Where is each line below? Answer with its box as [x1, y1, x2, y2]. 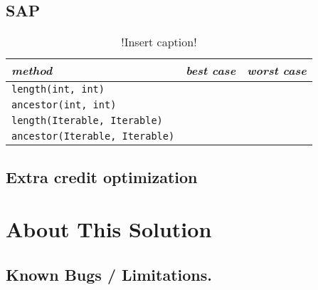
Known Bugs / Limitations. [6, 263, 213, 285]
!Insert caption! [121, 33, 197, 51]
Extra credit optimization [6, 165, 198, 187]
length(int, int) [11, 83, 105, 95]
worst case [247, 62, 307, 79]
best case [186, 62, 236, 79]
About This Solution [6, 214, 212, 244]
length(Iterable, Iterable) [11, 115, 163, 127]
